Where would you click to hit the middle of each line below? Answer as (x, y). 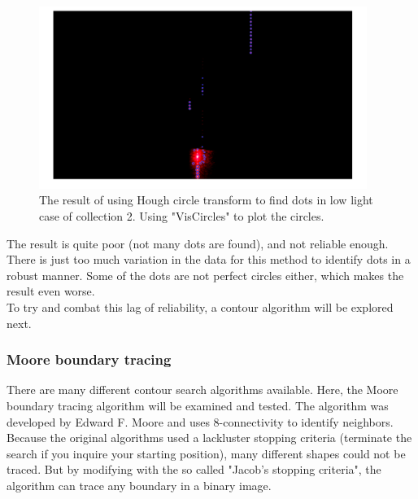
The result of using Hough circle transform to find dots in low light (206, 200)
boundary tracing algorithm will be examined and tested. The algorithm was (198, 405)
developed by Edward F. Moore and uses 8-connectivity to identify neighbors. (200, 421)
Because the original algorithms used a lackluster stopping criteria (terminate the (209, 438)
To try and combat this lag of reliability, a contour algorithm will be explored (200, 306)
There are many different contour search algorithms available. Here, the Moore (202, 390)
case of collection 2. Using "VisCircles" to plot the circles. (182, 216)
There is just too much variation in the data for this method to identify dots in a (209, 259)
